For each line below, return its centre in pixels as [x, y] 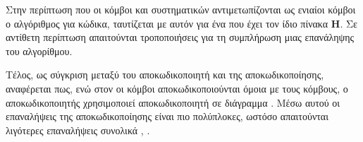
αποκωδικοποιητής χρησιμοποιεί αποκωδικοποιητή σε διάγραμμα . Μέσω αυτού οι [173, 102]
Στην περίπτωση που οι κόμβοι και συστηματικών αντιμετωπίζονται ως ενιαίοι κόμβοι [181, 9]
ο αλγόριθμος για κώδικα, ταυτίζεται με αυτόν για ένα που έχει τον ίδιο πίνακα [167, 23]
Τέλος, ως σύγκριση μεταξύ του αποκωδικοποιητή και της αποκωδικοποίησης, [165, 75]
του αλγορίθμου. [39, 51]
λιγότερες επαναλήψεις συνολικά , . [78, 130]
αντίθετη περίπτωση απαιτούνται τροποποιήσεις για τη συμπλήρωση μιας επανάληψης [180, 37]
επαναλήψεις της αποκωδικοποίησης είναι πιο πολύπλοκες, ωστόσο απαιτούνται [167, 116]
